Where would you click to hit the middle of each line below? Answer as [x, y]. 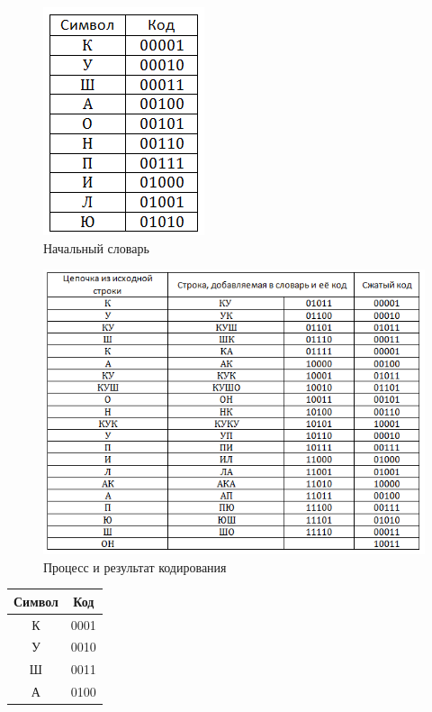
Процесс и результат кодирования [135, 566]
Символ [36, 601]
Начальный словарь [96, 247]
